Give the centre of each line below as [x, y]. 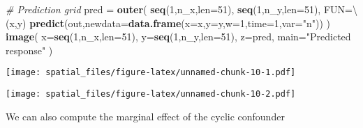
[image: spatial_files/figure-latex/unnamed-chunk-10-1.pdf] [151, 73]
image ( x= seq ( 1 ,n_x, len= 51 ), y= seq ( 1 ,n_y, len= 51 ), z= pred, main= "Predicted [178, 37]
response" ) [29, 50]
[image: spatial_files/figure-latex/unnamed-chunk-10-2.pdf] [151, 94]
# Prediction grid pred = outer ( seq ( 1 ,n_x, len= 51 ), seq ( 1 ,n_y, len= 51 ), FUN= [179, 9]
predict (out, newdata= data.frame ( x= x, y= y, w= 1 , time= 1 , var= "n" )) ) [180, 23]
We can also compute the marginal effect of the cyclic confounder [145, 116]
